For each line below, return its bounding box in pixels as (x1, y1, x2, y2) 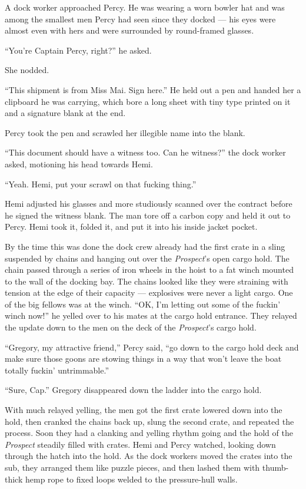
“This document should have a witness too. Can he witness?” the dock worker (5, 146, 286, 158)
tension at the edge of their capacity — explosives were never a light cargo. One (5, 286, 293, 299)
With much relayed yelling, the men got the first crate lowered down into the (5, 404, 282, 416)
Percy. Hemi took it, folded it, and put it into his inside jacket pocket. (5, 220, 258, 233)
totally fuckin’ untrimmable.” (5, 364, 109, 376)
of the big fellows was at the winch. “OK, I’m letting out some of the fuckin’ (5, 298, 281, 310)
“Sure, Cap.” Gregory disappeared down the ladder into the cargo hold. (5, 384, 262, 396)
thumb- (262, 461, 289, 473)
